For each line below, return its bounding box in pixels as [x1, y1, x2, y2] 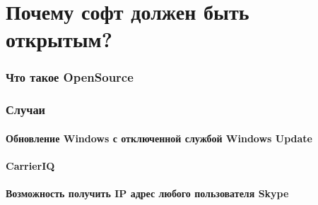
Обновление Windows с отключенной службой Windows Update [6, 130, 312, 145]
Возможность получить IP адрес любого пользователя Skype [6, 186, 289, 201]
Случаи [6, 101, 46, 118]
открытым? [6, 25, 112, 54]
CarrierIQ [6, 159, 55, 173]
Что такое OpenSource [6, 68, 134, 86]
